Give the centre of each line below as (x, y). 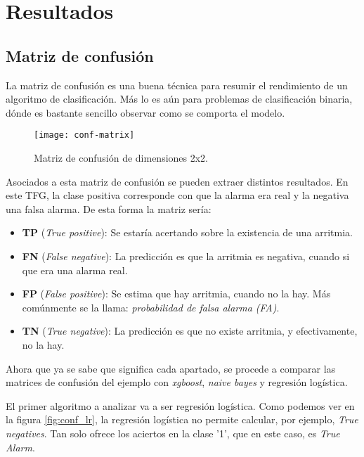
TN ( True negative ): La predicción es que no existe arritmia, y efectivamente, (190, 331)
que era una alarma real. (75, 270)
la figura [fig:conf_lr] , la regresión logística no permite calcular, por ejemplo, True (182, 419)
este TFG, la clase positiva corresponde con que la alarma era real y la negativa (177, 195)
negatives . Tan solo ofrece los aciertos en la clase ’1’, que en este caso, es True (173, 433)
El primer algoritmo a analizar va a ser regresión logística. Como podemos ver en (180, 405)
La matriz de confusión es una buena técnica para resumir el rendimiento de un (177, 85)
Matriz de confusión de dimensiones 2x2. (121, 158)
